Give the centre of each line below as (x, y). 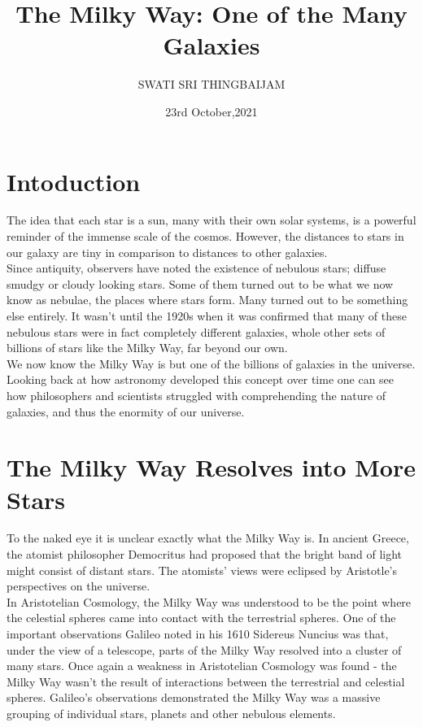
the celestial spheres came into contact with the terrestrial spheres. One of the (201, 618)
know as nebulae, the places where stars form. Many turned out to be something (207, 300)
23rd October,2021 (211, 111)
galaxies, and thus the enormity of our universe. (126, 411)
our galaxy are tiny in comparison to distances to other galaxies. (167, 252)
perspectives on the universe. (78, 586)
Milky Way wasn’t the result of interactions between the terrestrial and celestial (206, 681)
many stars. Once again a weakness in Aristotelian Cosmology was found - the (202, 666)
